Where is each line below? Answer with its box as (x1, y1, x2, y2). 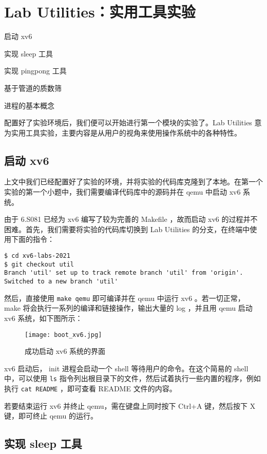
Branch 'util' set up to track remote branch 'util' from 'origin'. (4, 269, 243, 277)
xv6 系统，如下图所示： (4, 312, 83, 323)
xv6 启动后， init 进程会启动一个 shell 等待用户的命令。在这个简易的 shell (4, 363, 249, 373)
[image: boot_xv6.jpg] (25, 331, 102, 338)
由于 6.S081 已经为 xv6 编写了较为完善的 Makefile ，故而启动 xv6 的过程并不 (4, 214, 258, 224)
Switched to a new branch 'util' (4, 278, 118, 286)
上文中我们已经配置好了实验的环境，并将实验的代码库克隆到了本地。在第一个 (4, 176, 263, 187)
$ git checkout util (4, 260, 74, 268)
